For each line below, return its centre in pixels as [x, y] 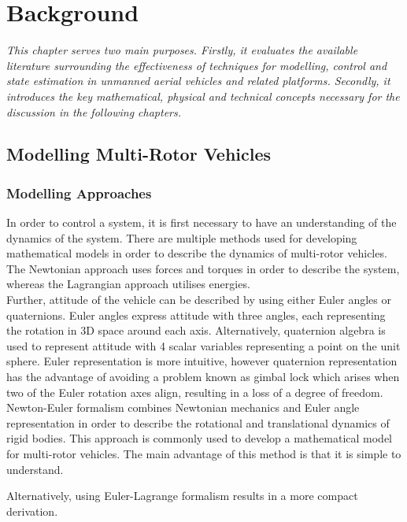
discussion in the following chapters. [94, 111]
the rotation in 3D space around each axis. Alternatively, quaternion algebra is [196, 330]
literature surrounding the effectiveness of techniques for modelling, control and [197, 65]
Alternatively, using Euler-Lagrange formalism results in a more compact [182, 496]
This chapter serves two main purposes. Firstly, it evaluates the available [182, 50]
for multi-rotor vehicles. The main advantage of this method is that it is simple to [204, 454]
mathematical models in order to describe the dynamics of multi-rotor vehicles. [197, 253]
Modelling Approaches [79, 193]
